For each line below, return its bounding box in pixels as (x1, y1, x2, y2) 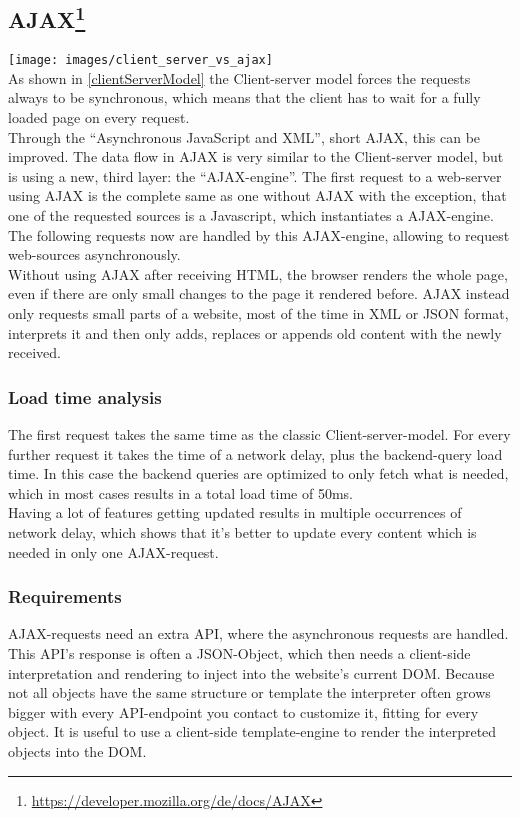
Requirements (8, 584, 122, 609)
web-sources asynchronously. (8, 244, 181, 265)
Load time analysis (8, 384, 162, 409)
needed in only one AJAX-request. (8, 541, 219, 562)
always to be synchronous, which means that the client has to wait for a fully (8, 87, 481, 108)
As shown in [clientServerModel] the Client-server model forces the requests (8, 67, 471, 88)
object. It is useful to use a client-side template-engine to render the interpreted (8, 721, 497, 742)
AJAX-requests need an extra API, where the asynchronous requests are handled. (8, 623, 509, 644)
